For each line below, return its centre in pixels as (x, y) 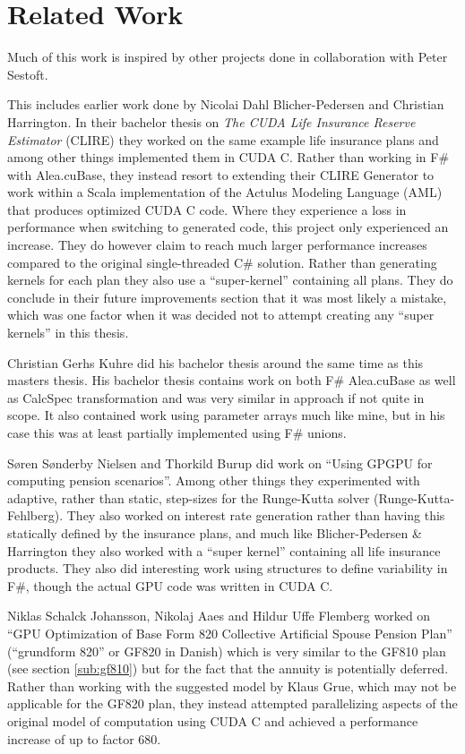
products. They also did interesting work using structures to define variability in (228, 568)
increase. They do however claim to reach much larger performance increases (217, 245)
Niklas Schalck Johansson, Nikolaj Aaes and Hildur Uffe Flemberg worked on (219, 616)
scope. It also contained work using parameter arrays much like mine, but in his (226, 415)
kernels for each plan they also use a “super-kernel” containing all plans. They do (230, 280)
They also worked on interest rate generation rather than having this (256, 515)
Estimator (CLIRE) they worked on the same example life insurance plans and (223, 139)
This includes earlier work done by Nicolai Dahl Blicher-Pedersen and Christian (226, 104)
